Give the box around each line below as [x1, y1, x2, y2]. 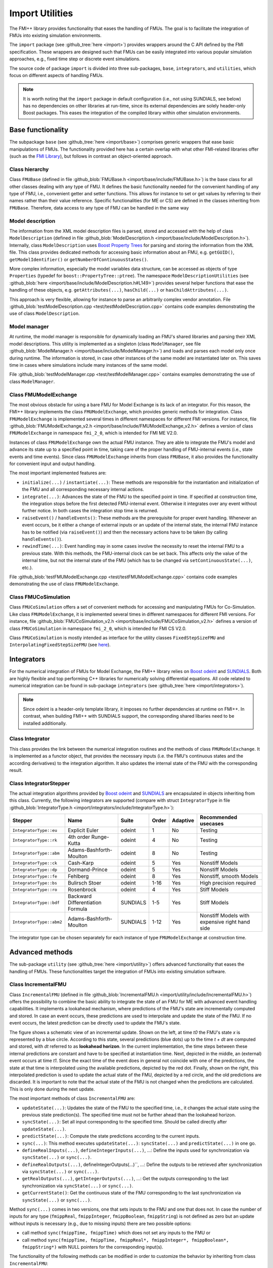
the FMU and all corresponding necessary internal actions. [22, 486, 144, 492]
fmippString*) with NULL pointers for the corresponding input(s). [22, 1244, 164, 1250]
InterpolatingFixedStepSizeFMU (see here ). [9, 642, 111, 648]
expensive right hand [200, 919, 250, 926]
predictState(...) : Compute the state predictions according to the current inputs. [22, 1133, 200, 1139]
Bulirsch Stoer [67, 879, 102, 887]
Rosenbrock [67, 886, 97, 893]
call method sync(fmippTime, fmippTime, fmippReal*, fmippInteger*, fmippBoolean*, [22, 1237, 230, 1243]
